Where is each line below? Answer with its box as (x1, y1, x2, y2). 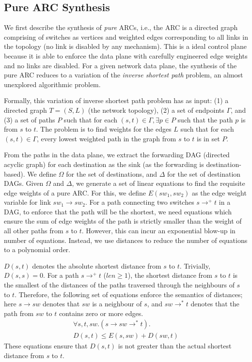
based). (4, 168, 25, 179)
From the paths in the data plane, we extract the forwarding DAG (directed (4, 150, 230, 160)
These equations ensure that (4, 341, 88, 351)
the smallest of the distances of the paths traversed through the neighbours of (4, 280, 235, 290)
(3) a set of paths (4, 114, 55, 124)
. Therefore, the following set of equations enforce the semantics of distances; (15, 289, 243, 299)
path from (4, 308, 34, 318)
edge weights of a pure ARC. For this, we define (4, 187, 146, 197)
